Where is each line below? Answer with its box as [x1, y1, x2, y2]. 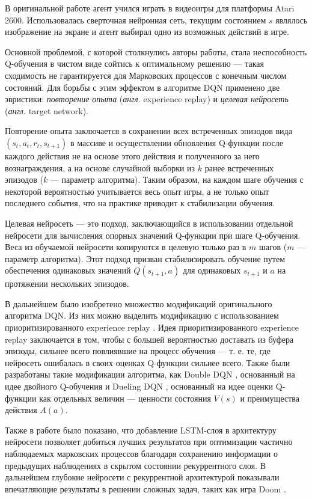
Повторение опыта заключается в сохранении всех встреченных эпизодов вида [5, 124, 292, 137]
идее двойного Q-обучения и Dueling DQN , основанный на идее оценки [5, 380, 274, 393]
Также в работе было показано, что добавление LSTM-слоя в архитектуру [5, 423, 277, 436]
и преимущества [240, 391, 299, 404]
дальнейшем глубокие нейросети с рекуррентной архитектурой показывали [5, 471, 280, 483]
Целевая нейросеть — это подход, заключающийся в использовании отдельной [5, 216, 293, 229]
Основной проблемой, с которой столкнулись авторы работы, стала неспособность [5, 45, 307, 58]
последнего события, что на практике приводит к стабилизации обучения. [5, 197, 275, 209]
